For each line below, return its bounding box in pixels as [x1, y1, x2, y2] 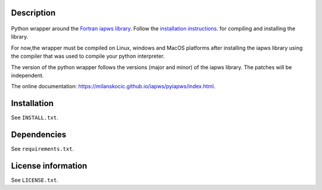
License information [11, 161, 88, 171]
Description [11, 8, 56, 18]
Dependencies [11, 130, 67, 140]
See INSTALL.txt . [11, 114, 59, 122]
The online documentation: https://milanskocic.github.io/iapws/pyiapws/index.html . [11, 83, 216, 90]
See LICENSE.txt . [11, 176, 59, 184]
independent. [11, 71, 44, 79]
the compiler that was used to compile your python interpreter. [11, 52, 165, 60]
